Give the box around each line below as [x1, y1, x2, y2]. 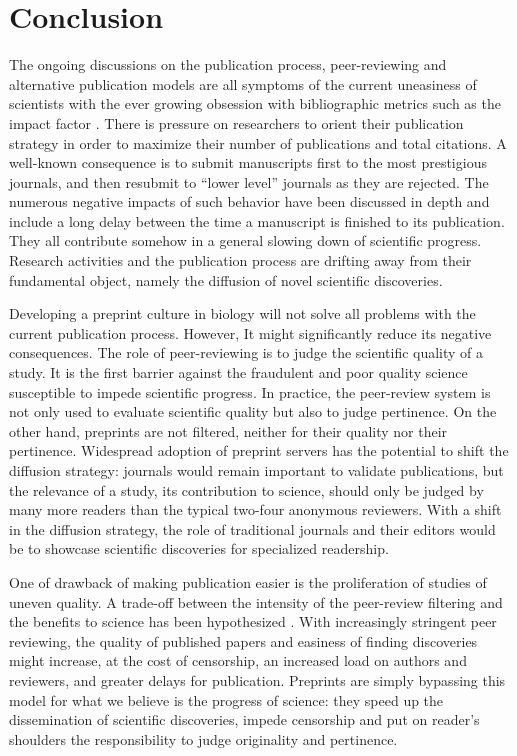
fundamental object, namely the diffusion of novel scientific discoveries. [9, 269, 443, 290]
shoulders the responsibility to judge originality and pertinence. [9, 728, 398, 749]
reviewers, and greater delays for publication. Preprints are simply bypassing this [9, 669, 506, 690]
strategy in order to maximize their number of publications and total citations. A [9, 132, 507, 153]
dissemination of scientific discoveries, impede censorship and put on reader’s [9, 709, 480, 730]
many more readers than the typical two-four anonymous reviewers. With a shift [9, 499, 502, 520]
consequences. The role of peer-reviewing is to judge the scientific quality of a [9, 342, 484, 363]
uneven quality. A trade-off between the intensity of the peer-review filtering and [9, 591, 503, 612]
